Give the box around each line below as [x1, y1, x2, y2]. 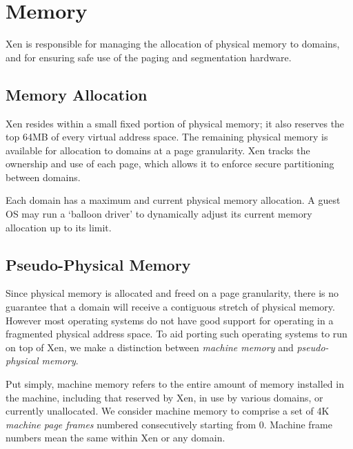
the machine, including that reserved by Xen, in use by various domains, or [6, 390, 323, 404]
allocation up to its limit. [6, 220, 112, 234]
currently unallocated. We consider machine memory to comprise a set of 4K [6, 404, 330, 418]
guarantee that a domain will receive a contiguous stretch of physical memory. [6, 300, 335, 314]
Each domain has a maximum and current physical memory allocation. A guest [6, 193, 341, 207]
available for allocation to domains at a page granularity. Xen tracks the [6, 143, 310, 157]
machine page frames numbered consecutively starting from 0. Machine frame [6, 417, 332, 431]
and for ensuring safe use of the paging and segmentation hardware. [6, 50, 292, 64]
